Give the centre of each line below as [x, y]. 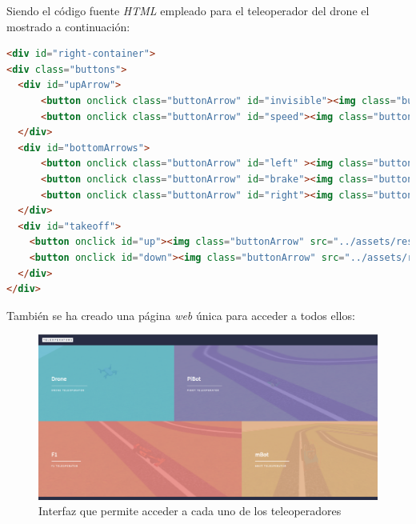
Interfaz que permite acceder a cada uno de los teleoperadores [190, 511]
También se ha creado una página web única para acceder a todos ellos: [181, 315]
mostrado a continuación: [68, 26]
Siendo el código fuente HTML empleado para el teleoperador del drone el [188, 10]
